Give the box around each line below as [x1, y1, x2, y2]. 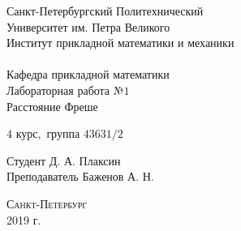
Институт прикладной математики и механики [6, 34, 235, 51]
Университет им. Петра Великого [6, 18, 170, 35]
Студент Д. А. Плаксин [6, 152, 121, 169]
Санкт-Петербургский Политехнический [6, 2, 204, 19]
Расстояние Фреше [6, 97, 98, 114]
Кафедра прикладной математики [6, 66, 170, 83]
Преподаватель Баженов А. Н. [6, 168, 154, 185]
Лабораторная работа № [6, 81, 124, 98]
